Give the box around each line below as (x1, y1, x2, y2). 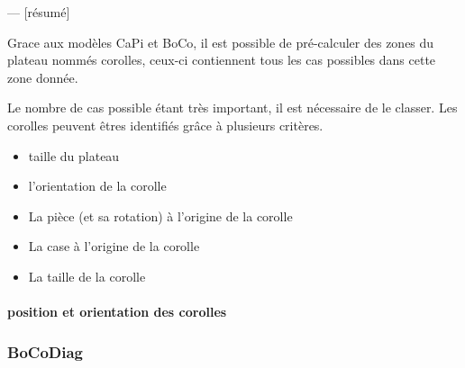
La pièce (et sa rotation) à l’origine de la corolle (28, 206, 293, 225)
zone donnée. (7, 67, 78, 86)
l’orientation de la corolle (28, 176, 167, 195)
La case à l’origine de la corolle (28, 237, 200, 256)
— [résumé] (7, 3, 70, 21)
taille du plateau (28, 146, 120, 165)
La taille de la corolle (28, 266, 146, 285)
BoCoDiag (7, 340, 83, 363)
